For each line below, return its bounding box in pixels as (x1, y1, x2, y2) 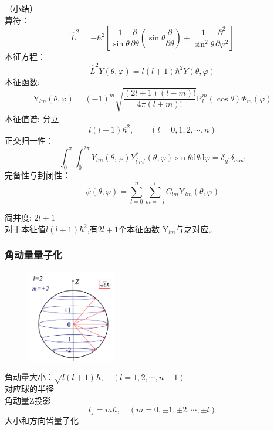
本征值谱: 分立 (5, 112, 59, 124)
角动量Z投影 (5, 394, 51, 406)
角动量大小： (5, 371, 54, 383)
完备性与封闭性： (5, 168, 70, 181)
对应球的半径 (5, 382, 54, 395)
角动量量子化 (5, 248, 63, 262)
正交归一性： (5, 134, 54, 146)
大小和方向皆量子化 (5, 414, 79, 426)
